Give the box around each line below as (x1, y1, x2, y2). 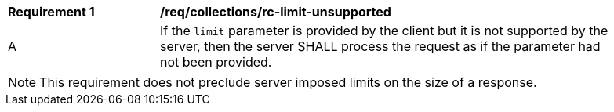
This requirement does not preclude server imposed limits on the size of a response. (39, 74, 537, 90)
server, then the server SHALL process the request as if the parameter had (160, 38, 601, 54)
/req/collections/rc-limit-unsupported (160, 4, 391, 20)
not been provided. (160, 54, 272, 70)
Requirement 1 (8, 4, 95, 20)
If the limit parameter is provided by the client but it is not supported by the (160, 23, 609, 38)
